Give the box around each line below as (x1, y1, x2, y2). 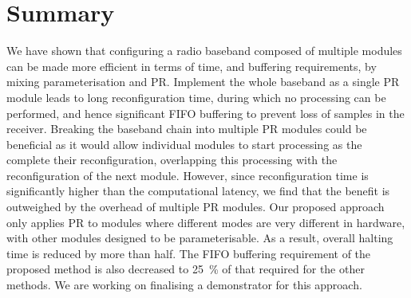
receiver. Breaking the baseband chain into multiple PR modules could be (6, 120, 367, 137)
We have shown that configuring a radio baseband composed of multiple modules (6, 42, 402, 59)
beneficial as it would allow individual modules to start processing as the (6, 135, 362, 152)
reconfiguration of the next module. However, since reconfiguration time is (6, 167, 369, 183)
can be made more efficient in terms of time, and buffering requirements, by (6, 57, 377, 74)
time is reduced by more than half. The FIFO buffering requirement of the (6, 245, 371, 261)
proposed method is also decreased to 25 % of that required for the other (6, 261, 365, 277)
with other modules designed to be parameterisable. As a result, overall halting (6, 229, 393, 246)
